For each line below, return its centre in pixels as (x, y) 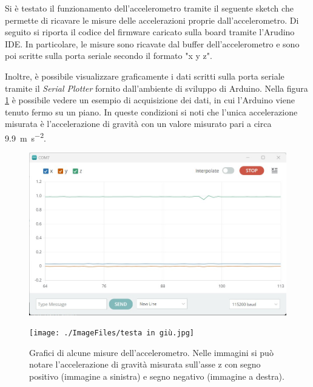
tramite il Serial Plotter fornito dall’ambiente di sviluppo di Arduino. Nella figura (156, 88)
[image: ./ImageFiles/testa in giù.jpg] (112, 333)
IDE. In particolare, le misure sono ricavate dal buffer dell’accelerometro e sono (152, 43)
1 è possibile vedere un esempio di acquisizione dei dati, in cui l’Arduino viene (150, 100)
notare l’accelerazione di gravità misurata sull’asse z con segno (145, 364)
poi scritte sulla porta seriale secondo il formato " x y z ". (109, 56)
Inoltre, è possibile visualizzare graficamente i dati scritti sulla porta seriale (145, 76)
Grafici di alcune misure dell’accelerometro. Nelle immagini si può (151, 352)
